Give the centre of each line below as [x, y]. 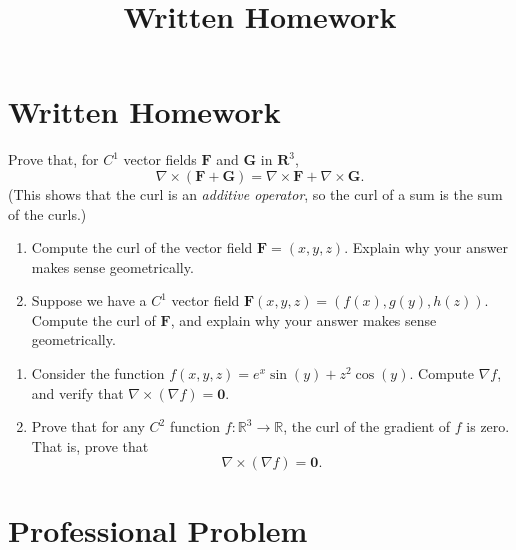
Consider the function [98, 373]
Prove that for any [88, 426]
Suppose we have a [89, 300]
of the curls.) [47, 213]
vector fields [160, 159]
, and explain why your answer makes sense [303, 319]
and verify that [77, 392]
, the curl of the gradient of [367, 426]
